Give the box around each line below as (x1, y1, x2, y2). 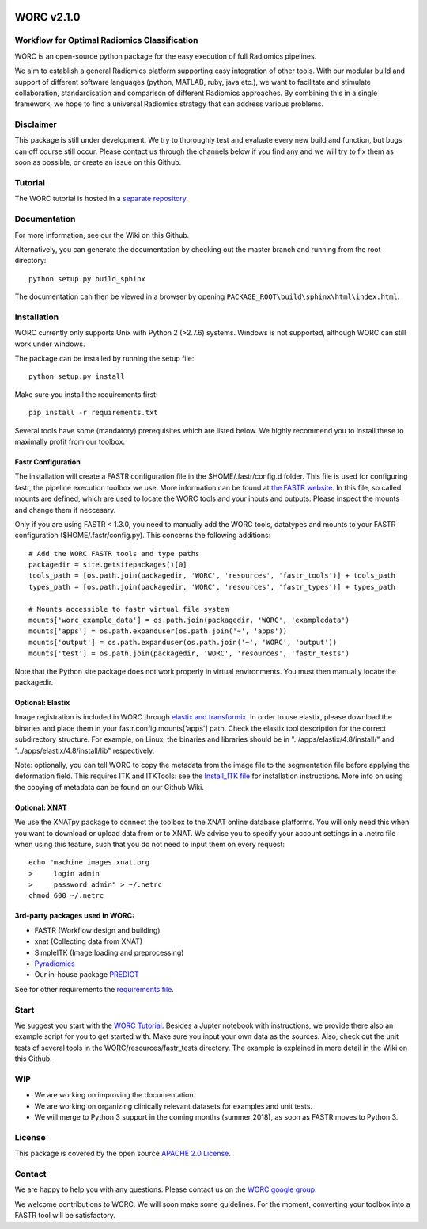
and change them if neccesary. (14, 505, 116, 514)
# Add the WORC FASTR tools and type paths (28, 549, 200, 558)
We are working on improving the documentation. (34, 1090, 196, 1100)
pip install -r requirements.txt (28, 408, 158, 418)
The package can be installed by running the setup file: (14, 353, 195, 364)
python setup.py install (28, 372, 125, 381)
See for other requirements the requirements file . (14, 984, 174, 994)
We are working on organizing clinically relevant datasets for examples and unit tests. (34, 1101, 312, 1111)
